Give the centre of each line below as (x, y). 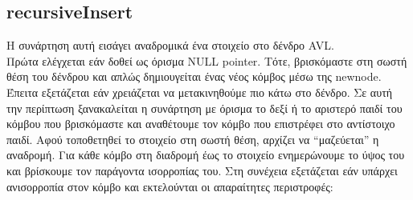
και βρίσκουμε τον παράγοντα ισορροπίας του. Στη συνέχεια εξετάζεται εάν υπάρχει (202, 170)
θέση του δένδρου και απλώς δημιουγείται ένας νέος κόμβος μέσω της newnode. (194, 76)
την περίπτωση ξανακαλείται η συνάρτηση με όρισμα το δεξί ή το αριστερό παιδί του (204, 108)
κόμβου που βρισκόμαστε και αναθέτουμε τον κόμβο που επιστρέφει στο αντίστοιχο (201, 124)
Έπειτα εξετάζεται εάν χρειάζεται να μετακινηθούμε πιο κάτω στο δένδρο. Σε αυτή (200, 92)
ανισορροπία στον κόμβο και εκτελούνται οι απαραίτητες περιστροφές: (170, 186)
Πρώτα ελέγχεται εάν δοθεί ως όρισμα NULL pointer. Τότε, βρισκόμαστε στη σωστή (207, 60)
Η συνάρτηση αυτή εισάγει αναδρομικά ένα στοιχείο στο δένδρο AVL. (170, 45)
